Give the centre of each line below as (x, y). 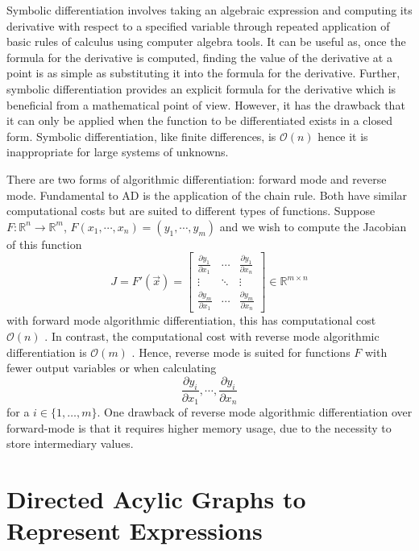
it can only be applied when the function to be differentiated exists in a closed (199, 120)
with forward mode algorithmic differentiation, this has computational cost (191, 320)
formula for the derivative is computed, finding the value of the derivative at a (199, 57)
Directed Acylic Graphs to (156, 499)
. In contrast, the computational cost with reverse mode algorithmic (212, 336)
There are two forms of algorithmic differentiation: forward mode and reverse (197, 178)
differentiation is (47, 352)
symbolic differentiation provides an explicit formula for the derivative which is (201, 88)
